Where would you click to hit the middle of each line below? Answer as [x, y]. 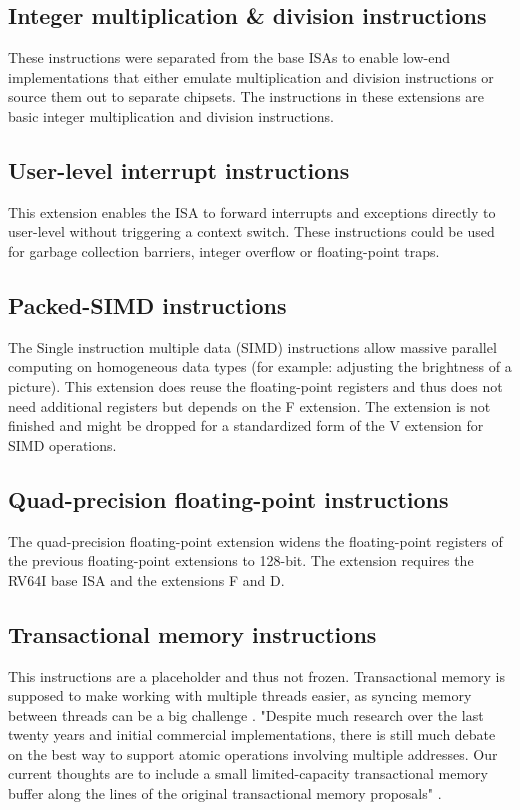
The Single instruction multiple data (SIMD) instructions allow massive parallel [252, 346]
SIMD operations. [62, 444]
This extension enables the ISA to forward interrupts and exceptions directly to [252, 211]
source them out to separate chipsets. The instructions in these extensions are [246, 96]
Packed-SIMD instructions [147, 304]
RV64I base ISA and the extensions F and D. [146, 579]
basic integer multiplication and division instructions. [171, 115]
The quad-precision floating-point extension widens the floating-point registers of [255, 540]
